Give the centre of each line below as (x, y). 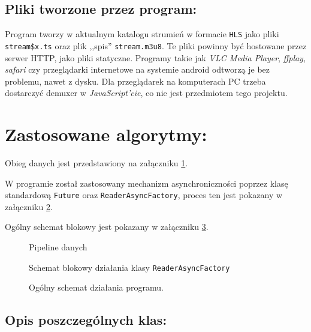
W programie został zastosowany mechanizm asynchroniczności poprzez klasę (147, 183)
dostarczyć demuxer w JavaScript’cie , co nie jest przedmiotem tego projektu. (146, 93)
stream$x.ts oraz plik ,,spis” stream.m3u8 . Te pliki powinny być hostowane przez (156, 45)
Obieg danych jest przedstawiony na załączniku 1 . (96, 163)
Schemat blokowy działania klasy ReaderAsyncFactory (129, 267)
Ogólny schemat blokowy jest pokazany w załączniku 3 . (107, 227)
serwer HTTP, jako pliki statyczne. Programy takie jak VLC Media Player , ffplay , (155, 57)
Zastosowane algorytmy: (106, 134)
